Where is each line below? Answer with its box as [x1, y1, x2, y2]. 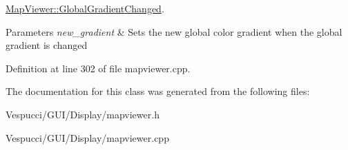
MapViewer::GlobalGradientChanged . [6, 1, 164, 15]
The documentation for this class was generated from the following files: [6, 84, 310, 98]
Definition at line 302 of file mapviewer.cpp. [6, 61, 191, 75]
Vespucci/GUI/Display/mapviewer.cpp [6, 130, 169, 144]
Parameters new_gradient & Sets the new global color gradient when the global [6, 24, 342, 39]
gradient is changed [6, 38, 88, 52]
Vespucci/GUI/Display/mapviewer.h [6, 107, 159, 121]
